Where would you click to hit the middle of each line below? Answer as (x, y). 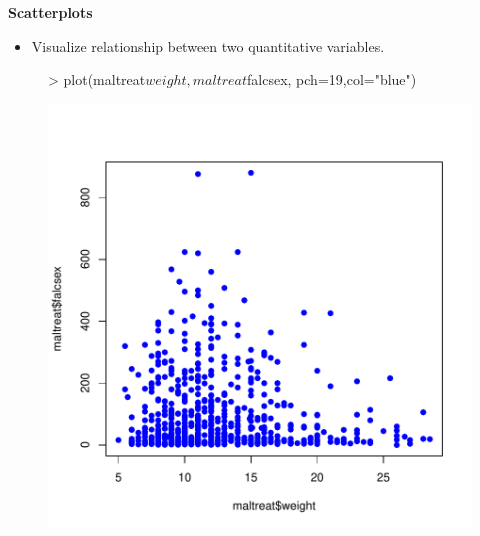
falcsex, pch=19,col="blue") (332, 79)
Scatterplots (50, 12)
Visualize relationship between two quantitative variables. (208, 45)
